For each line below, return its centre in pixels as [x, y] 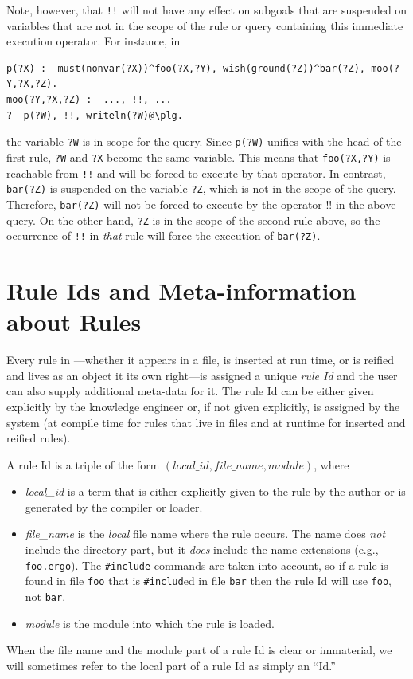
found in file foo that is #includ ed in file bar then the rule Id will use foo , [208, 581]
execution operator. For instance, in [94, 41]
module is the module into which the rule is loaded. [150, 623]
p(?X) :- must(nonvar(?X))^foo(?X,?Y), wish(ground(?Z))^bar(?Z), [186, 68]
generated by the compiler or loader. [114, 506]
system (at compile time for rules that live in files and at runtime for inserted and [206, 422]
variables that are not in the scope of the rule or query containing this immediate [205, 25]
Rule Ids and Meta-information [181, 290]
